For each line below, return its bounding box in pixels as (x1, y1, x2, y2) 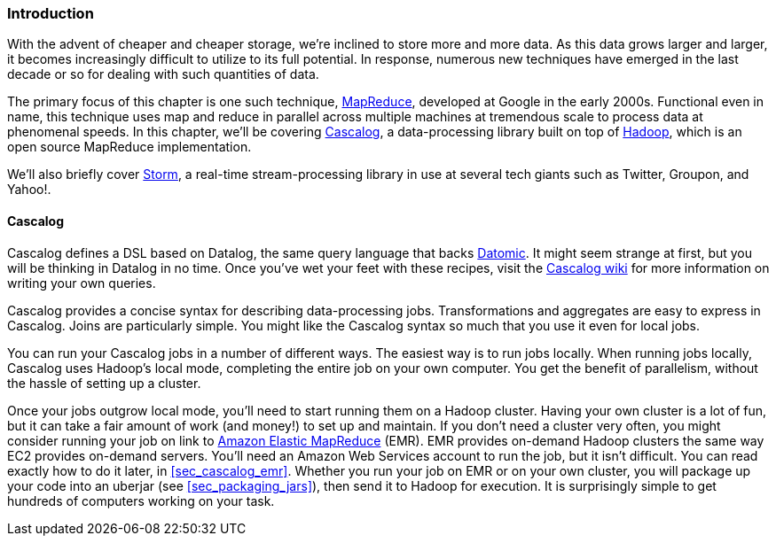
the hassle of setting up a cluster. (7, 375, 201, 391)
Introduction (7, 4, 94, 22)
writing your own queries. (7, 275, 156, 291)
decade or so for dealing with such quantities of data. (7, 66, 319, 82)
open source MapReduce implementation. (7, 139, 252, 155)
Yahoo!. (7, 182, 51, 198)
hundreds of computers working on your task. (7, 493, 275, 508)
